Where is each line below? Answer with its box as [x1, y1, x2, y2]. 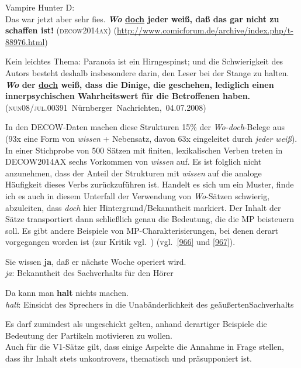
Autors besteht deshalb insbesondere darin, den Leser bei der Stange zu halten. [5, 66, 289, 79]
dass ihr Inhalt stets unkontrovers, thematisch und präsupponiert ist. [5, 352, 252, 364]
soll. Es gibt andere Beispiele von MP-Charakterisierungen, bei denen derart [5, 224, 279, 236]
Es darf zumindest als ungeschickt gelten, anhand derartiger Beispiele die [5, 318, 267, 330]
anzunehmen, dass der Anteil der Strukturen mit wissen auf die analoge [5, 166, 262, 179]
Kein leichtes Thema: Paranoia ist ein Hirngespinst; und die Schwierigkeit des [5, 55, 283, 67]
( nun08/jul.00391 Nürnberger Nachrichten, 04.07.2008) [5, 101, 206, 113]
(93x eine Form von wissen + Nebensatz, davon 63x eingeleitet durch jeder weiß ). [5, 132, 297, 144]
